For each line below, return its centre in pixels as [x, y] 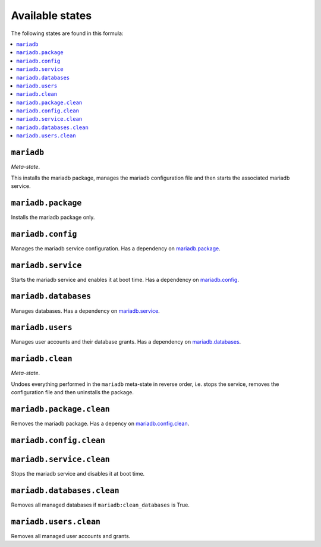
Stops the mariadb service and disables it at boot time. [78, 473]
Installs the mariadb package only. [53, 217]
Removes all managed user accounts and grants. [71, 536]
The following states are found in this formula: [67, 33]
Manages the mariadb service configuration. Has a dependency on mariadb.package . [116, 248]
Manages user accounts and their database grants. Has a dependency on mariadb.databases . [126, 342]
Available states [51, 15]
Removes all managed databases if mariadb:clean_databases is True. [100, 505]
